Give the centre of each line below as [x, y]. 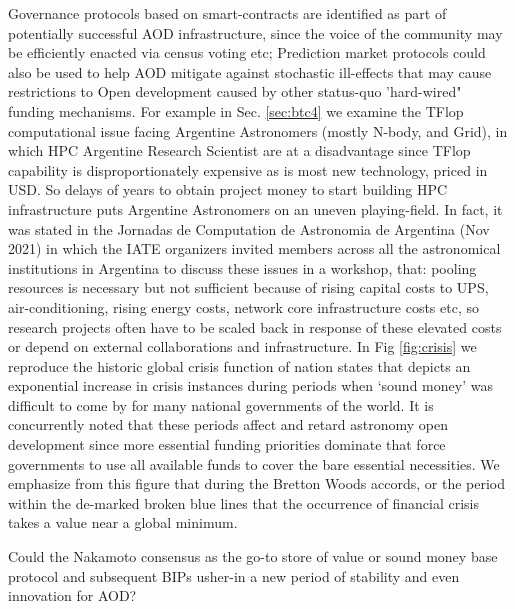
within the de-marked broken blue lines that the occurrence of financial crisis [243, 502]
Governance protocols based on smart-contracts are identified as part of [227, 13]
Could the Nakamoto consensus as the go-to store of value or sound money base [253, 556]
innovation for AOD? [72, 595]
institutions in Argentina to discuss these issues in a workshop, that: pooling [242, 267]
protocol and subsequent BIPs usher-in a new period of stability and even [234, 575]
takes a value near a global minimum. [123, 522]
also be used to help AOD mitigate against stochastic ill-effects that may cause [250, 71]
